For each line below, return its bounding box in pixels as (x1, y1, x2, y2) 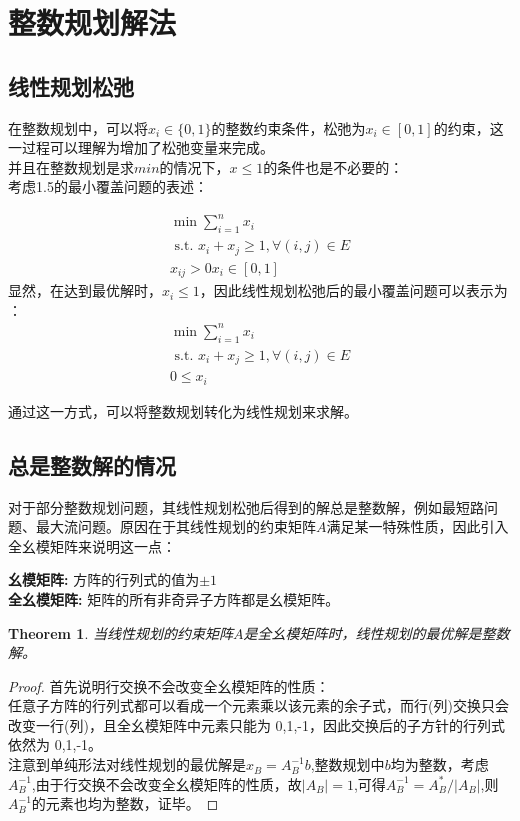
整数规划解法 (8, 2, 177, 43)
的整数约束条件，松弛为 (211, 117, 366, 138)
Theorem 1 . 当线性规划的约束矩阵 (8, 622, 233, 643)
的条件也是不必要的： (263, 156, 404, 177)
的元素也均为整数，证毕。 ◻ (31, 793, 219, 814)
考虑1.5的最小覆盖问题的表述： (8, 176, 208, 197)
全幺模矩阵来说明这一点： (8, 535, 176, 556)
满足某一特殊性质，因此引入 (326, 516, 509, 537)
